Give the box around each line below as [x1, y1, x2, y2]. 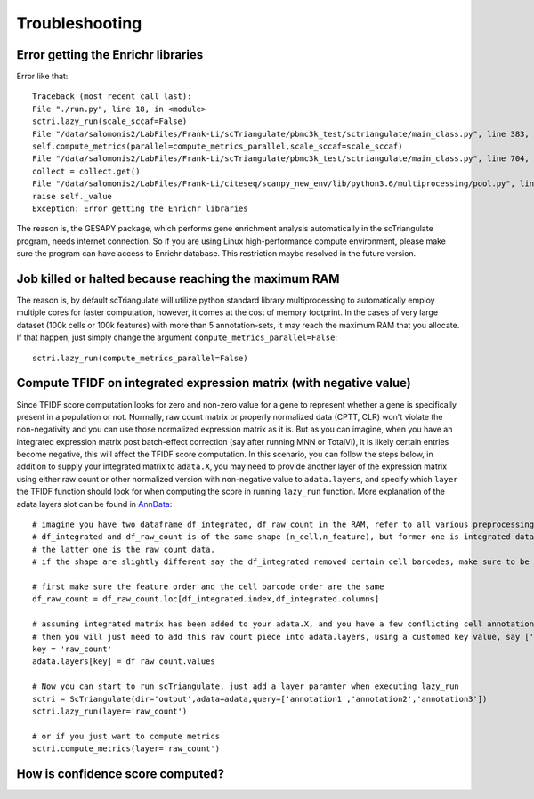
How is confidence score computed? [16, 766, 224, 781]
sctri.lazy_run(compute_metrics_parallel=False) [32, 352, 248, 363]
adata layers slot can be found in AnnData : [16, 498, 173, 509]
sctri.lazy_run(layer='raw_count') [32, 706, 188, 716]
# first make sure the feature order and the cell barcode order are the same [32, 581, 384, 592]
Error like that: [16, 71, 69, 82]
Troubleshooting [16, 13, 142, 33]
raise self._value [32, 191, 113, 201]
